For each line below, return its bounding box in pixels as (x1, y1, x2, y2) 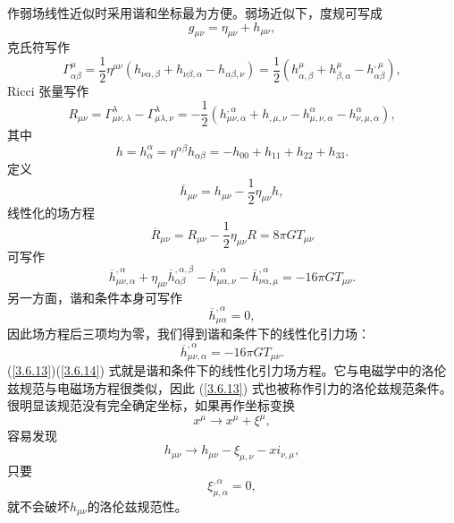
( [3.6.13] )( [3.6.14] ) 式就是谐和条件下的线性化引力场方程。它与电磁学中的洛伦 (7, 361, 447, 380)
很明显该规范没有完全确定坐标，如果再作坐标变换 (7, 396, 295, 415)
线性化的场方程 (7, 202, 95, 221)
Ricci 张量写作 (7, 81, 89, 100)
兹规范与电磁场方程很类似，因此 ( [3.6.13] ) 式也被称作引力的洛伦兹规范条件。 (7, 378, 452, 397)
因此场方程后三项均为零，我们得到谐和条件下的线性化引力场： (7, 324, 370, 343)
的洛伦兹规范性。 (87, 496, 188, 515)
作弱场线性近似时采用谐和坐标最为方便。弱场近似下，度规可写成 (7, 4, 383, 21)
